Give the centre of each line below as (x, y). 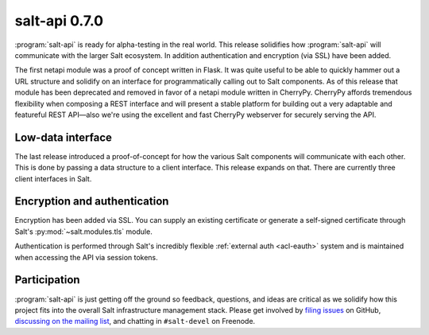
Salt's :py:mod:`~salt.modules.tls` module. (83, 232)
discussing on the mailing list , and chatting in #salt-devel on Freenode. (135, 321)
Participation (47, 280)
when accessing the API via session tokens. (86, 257)
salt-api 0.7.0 (59, 21)
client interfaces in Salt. (53, 178)
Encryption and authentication (92, 202)
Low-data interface (64, 137)
